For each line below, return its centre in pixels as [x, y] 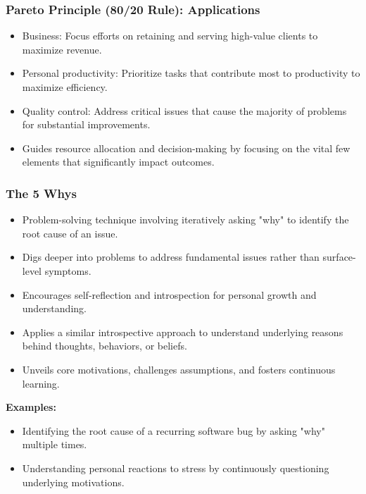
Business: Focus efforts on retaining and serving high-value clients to [170, 36]
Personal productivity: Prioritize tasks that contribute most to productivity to [191, 73]
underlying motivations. [73, 482]
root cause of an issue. [70, 233]
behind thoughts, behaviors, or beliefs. [105, 346]
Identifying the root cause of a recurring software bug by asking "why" [173, 430]
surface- [339, 257]
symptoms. [68, 270]
